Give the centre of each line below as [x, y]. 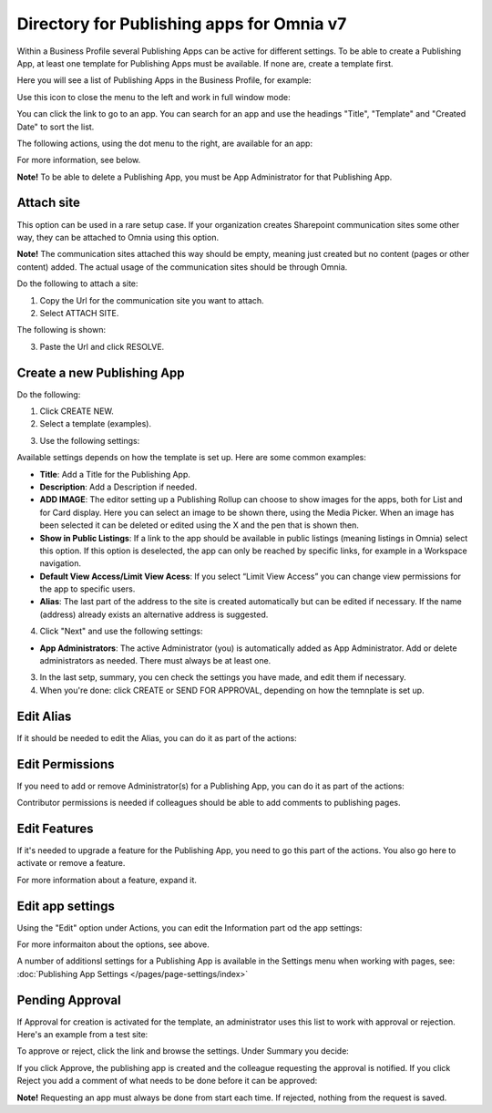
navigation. [61, 563]
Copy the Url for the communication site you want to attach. [152, 300]
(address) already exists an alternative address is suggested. [154, 614]
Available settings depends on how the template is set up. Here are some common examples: [191, 458]
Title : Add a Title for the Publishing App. [115, 474]
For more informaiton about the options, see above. [113, 944]
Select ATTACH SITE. [79, 313]
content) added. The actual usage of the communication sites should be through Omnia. [182, 267]
